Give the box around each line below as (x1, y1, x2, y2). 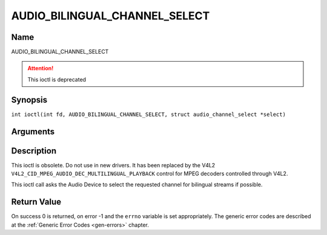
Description (11, 146, 57, 156)
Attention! (27, 65, 54, 72)
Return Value (11, 197, 62, 207)
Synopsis (11, 94, 48, 105)
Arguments (11, 126, 55, 137)
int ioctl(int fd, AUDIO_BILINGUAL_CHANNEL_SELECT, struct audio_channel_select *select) (11, 111, 286, 118)
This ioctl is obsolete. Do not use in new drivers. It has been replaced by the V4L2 (11, 161, 216, 169)
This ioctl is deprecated (27, 76, 87, 83)
